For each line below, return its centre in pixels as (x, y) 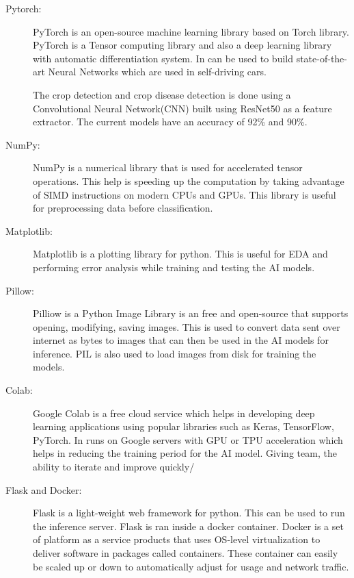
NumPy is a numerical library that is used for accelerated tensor (168, 167)
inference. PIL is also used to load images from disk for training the (175, 353)
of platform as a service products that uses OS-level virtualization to (177, 539)
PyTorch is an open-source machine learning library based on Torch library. (191, 31)
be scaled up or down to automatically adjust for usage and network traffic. (191, 566)
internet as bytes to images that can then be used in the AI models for (181, 340)
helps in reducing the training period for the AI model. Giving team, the (185, 453)
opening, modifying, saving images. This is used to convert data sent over (187, 326)
